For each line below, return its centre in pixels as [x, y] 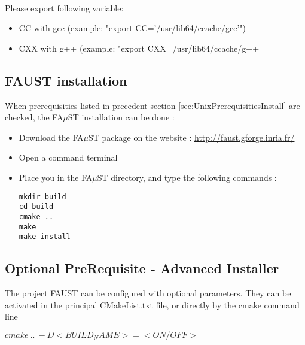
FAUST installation [66, 80]
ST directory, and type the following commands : [187, 177]
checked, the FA [34, 117]
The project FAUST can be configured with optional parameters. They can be [148, 293]
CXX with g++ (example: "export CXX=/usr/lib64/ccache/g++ [139, 48]
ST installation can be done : [121, 117]
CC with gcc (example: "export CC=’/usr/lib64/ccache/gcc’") [132, 28]
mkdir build [42, 197]
